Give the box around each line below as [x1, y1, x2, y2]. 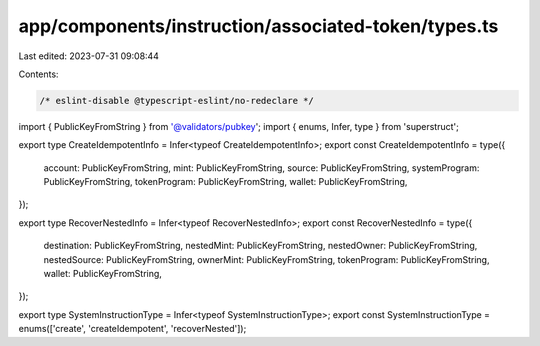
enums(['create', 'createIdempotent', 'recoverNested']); [18, 323, 247, 335]
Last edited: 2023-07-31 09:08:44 [18, 50, 160, 62]
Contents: [18, 68, 59, 80]
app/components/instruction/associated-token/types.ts [18, 15, 499, 37]
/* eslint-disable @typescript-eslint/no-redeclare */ [39, 95, 314, 106]
